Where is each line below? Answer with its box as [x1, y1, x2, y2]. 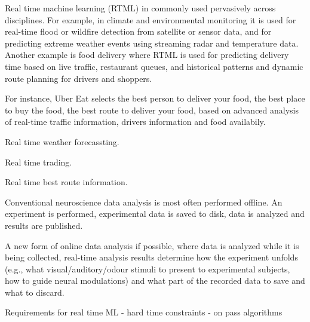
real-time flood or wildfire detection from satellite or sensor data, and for [5, 25, 272, 38]
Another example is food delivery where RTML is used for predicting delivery [5, 48, 289, 61]
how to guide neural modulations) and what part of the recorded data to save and [5, 274, 305, 287]
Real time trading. [5, 155, 72, 168]
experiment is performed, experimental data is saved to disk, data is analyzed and [5, 207, 305, 220]
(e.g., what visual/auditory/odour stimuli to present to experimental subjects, [5, 262, 290, 275]
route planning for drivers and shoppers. [5, 72, 152, 84]
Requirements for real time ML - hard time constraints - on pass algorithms [5, 306, 283, 318]
